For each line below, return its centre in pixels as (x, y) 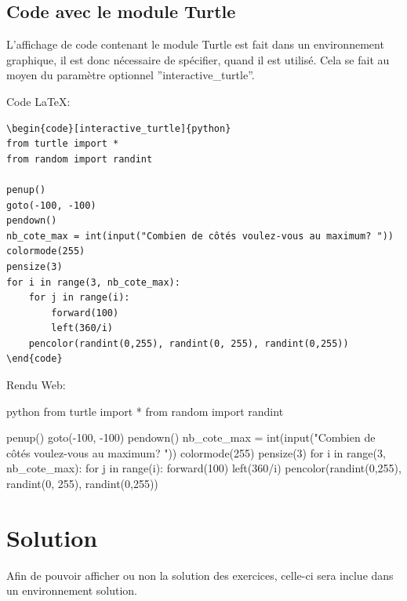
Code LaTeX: (38, 101)
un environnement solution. (72, 590)
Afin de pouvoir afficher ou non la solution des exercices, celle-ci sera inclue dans (200, 575)
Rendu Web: (36, 385)
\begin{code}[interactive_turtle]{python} (119, 128)
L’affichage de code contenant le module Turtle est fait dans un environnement (195, 44)
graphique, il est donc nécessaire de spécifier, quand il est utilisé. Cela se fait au (198, 59)
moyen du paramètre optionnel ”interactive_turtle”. (131, 75)
